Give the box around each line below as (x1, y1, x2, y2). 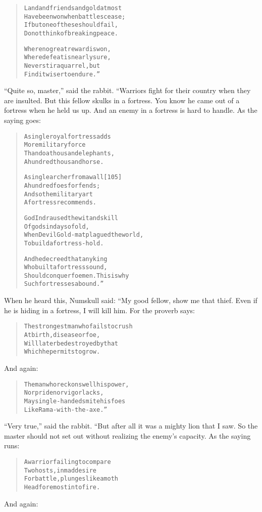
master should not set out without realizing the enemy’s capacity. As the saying (4, 430, 251, 441)
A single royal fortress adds (24, 133, 111, 140)
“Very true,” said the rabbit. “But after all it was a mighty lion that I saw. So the (4, 420, 258, 431)
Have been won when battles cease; (24, 13, 126, 20)
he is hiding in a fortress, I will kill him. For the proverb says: (4, 305, 195, 315)
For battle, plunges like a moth (24, 475, 118, 483)
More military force (24, 141, 86, 149)
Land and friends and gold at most (24, 5, 122, 12)
